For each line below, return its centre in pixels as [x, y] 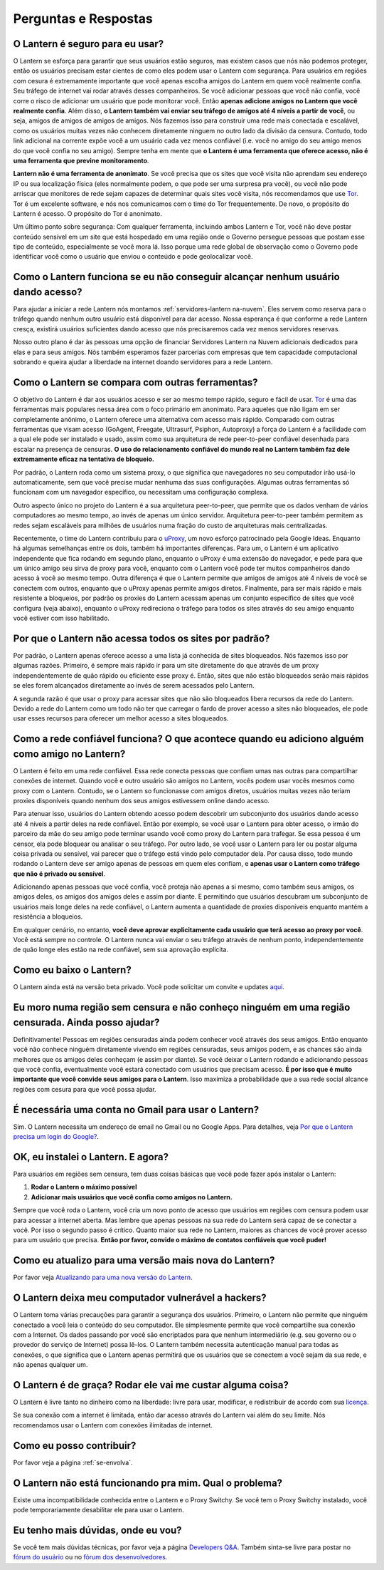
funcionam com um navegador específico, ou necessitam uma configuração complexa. [141, 492]
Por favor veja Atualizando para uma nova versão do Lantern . [103, 1277]
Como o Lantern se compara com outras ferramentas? [135, 382]
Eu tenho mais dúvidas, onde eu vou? [97, 1530]
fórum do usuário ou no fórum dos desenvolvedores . [90, 1557]
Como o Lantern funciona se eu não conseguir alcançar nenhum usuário [177, 277]
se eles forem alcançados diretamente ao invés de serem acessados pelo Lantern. [134, 686]
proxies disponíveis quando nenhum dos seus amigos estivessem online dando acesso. [142, 800]
